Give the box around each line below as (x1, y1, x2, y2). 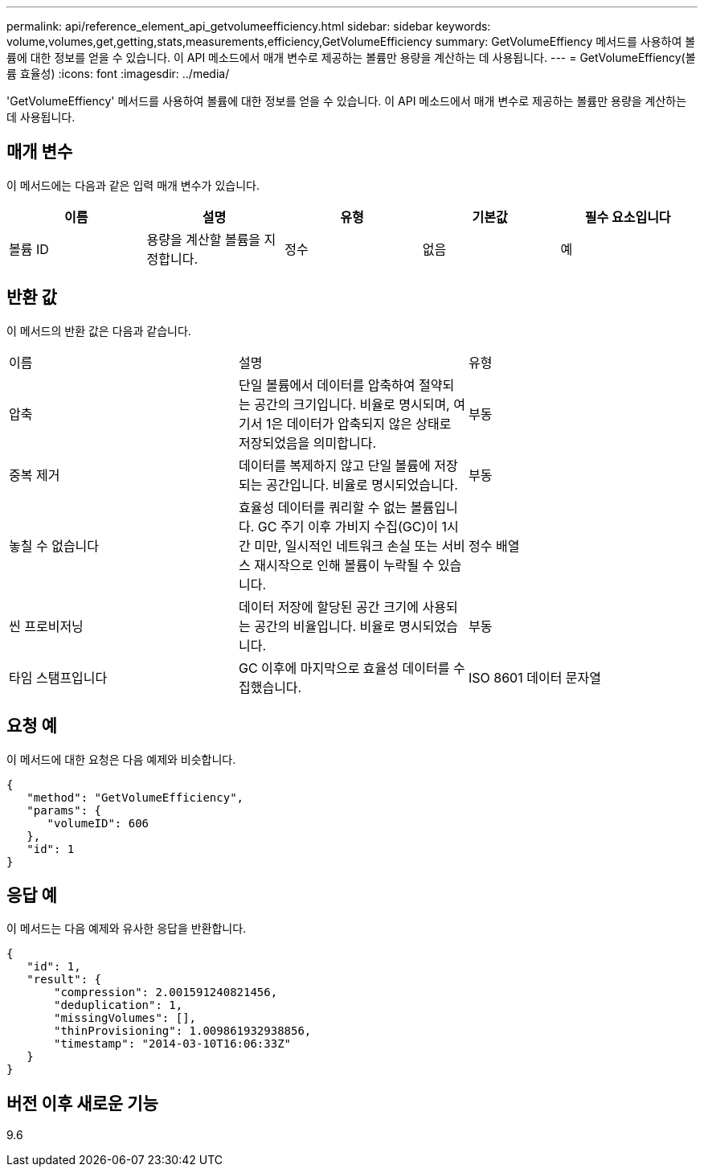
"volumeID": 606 (47, 816, 149, 830)
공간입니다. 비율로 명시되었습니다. (265, 476, 458, 493)
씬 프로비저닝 (9, 617, 84, 634)
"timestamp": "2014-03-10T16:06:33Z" (54, 1037, 292, 1051)
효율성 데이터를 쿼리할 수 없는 (238, 498, 407, 515)
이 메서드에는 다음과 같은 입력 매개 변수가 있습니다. (6, 178, 260, 192)
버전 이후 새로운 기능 (6, 1093, 158, 1114)
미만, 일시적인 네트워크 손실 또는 (254, 537, 438, 554)
